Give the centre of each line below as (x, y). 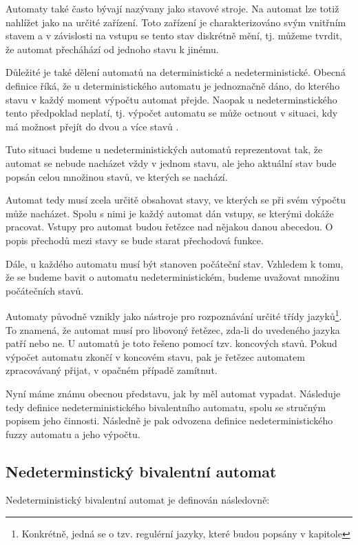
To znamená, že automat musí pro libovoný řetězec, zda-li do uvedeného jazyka (173, 329)
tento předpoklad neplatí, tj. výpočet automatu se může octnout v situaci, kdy (172, 113)
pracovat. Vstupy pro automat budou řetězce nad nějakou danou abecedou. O (169, 227)
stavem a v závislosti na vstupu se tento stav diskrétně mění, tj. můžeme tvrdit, (174, 36)
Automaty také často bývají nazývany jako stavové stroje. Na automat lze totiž (172, 8)
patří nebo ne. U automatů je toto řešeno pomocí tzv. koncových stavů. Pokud (171, 343)
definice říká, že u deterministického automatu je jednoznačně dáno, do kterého (173, 85)
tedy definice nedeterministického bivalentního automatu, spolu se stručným (166, 407)
